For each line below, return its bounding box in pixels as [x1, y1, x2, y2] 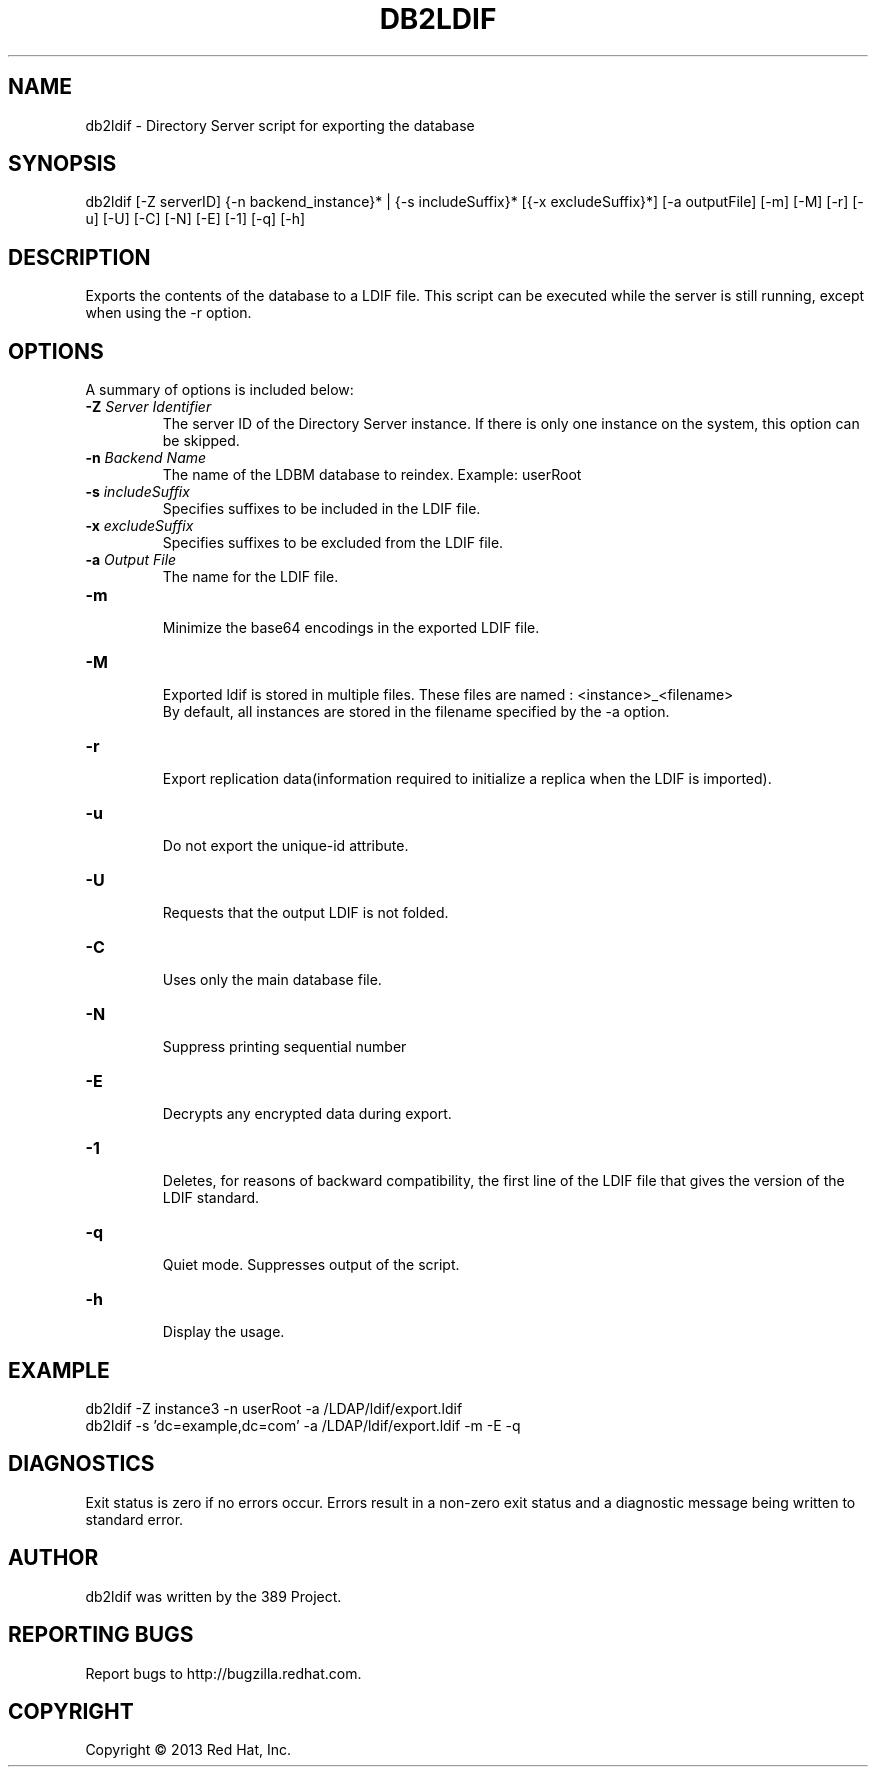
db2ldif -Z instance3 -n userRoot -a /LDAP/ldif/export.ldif [85, 1399, 463, 1417]
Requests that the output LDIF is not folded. [162, 904, 449, 922]
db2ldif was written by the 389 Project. [85, 1587, 342, 1605]
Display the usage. [162, 1323, 285, 1341]
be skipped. [162, 432, 240, 450]
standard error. [85, 1510, 184, 1528]
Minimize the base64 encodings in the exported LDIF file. [162, 619, 540, 637]
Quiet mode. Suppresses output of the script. [162, 1256, 460, 1274]
